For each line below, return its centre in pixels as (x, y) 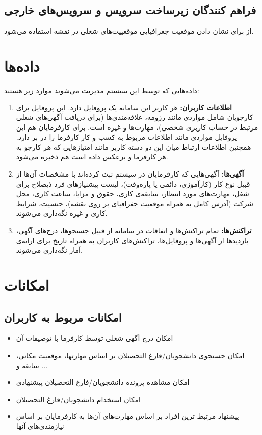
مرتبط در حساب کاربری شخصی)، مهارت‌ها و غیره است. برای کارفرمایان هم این (137, 127)
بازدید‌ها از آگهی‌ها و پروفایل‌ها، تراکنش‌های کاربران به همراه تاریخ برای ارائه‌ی (132, 240)
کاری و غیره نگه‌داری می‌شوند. (62, 213)
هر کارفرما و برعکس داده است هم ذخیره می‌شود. (92, 157)
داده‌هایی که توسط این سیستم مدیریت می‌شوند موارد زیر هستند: (102, 90)
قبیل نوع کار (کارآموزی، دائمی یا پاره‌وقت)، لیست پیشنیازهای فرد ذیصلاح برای (133, 183)
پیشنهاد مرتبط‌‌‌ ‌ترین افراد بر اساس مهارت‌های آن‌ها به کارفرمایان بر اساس (127, 416)
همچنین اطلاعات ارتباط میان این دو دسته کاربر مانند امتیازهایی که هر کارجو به (134, 146)
